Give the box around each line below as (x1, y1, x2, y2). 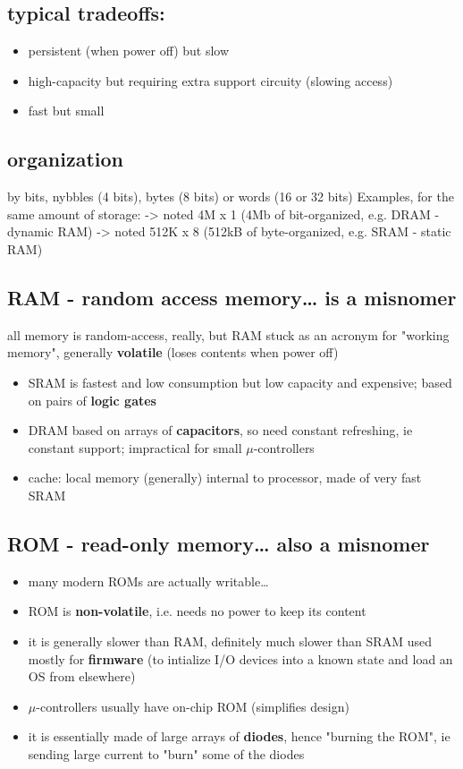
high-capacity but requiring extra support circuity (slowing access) (28, 71, 393, 90)
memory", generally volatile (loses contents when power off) (7, 343, 339, 362)
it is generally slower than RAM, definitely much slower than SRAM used (28, 631, 432, 650)
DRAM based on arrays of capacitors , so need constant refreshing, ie (28, 421, 413, 440)
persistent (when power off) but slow (28, 41, 230, 60)
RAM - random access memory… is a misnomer (7, 283, 457, 311)
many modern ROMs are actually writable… (28, 571, 269, 590)
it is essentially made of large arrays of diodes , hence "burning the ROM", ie (28, 727, 450, 746)
